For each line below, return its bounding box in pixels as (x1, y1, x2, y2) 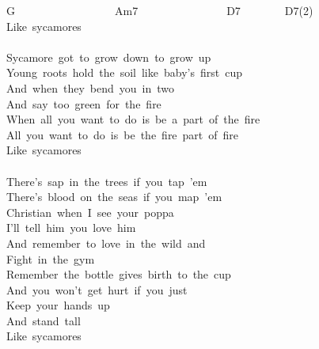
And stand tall (6, 312, 81, 328)
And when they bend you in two (6, 79, 174, 96)
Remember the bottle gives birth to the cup (6, 266, 231, 283)
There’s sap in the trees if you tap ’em (6, 173, 207, 189)
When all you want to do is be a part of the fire (6, 111, 260, 127)
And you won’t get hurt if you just (6, 281, 188, 298)
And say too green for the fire (6, 95, 161, 112)
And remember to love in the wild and (6, 234, 206, 251)
